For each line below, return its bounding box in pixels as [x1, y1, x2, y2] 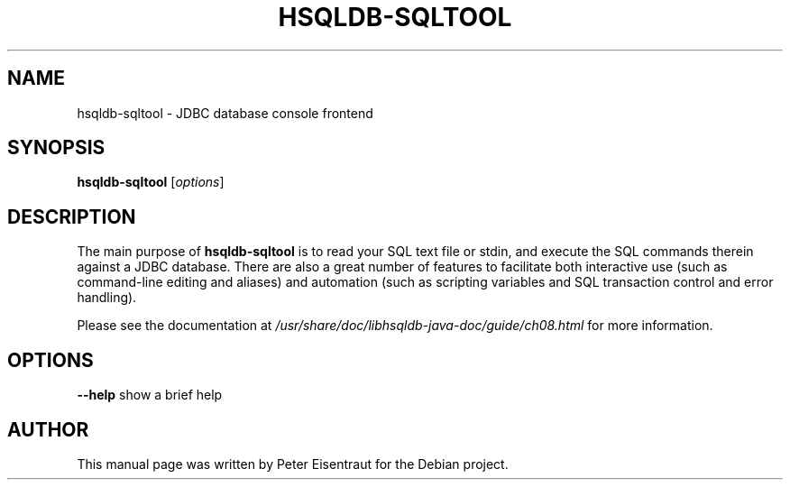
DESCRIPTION [7, 205, 136, 228]
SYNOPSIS [7, 136, 106, 160]
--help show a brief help [77, 387, 223, 403]
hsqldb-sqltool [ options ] [77, 174, 225, 190]
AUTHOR [7, 418, 89, 441]
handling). [77, 289, 137, 306]
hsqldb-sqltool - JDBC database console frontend [77, 105, 373, 121]
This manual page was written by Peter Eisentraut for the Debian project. [77, 455, 509, 472]
